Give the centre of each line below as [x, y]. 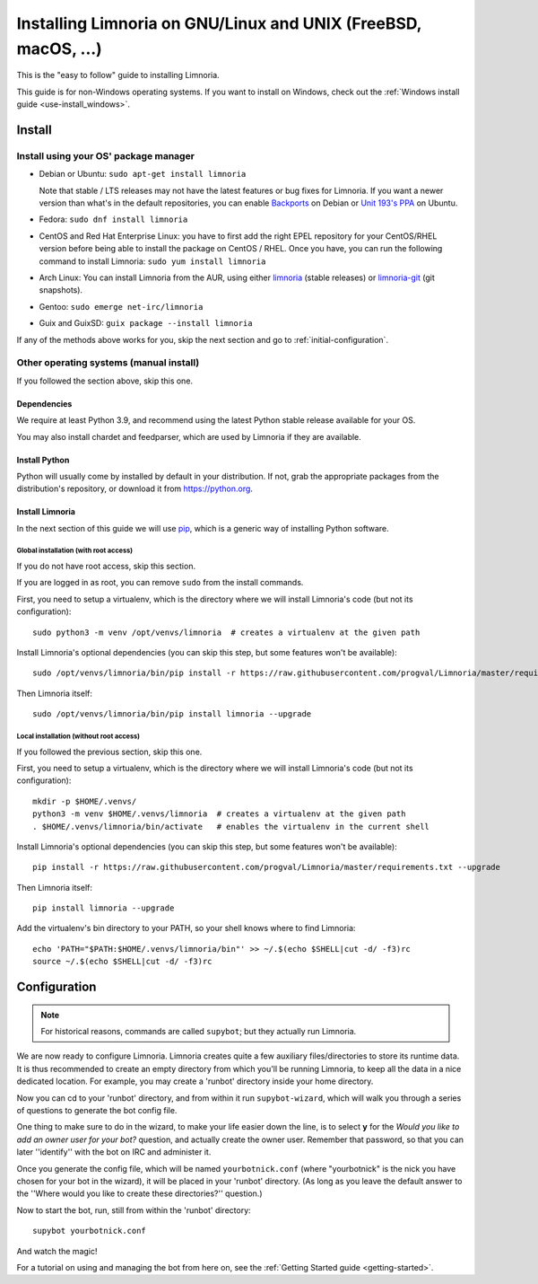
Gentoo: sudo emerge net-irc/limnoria [121, 306]
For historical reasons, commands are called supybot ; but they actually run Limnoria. [199, 1032]
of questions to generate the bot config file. [97, 1110]
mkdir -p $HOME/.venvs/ [85, 801]
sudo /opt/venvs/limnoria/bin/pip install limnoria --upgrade [172, 714]
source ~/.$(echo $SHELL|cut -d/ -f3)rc [122, 962]
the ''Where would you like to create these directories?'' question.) [139, 1193]
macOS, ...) [59, 48]
